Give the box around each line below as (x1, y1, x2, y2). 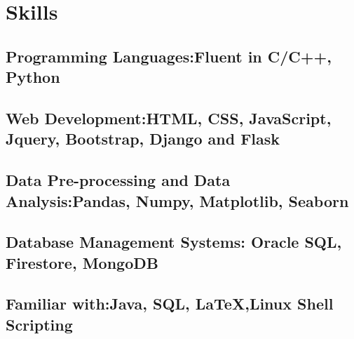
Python (6, 66, 60, 88)
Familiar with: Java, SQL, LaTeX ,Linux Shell (6, 293, 334, 314)
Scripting (6, 313, 73, 335)
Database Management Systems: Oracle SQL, (6, 231, 342, 253)
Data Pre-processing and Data (6, 169, 231, 191)
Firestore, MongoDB (6, 251, 158, 273)
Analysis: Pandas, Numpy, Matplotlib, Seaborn (6, 190, 349, 211)
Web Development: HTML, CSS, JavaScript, (6, 107, 332, 128)
